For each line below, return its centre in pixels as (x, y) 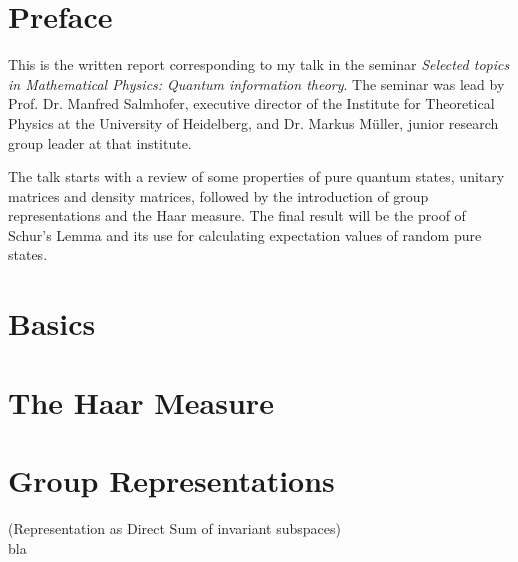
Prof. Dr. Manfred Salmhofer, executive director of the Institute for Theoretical (251, 103)
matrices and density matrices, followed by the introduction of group (218, 195)
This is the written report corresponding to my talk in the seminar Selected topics (259, 64)
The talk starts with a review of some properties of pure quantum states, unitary (256, 176)
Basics (52, 323)
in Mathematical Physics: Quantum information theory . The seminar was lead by (256, 83)
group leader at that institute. (100, 142)
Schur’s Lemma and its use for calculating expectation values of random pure (245, 234)
